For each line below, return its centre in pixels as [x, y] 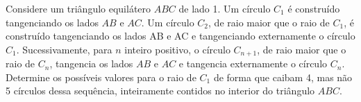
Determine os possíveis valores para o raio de [101, 77]
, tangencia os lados [91, 63]
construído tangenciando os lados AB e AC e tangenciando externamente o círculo [180, 36]
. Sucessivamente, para [64, 49]
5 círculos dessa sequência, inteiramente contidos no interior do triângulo [160, 91]
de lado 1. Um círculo [225, 8]
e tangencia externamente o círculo [253, 63]
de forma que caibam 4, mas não [283, 77]
